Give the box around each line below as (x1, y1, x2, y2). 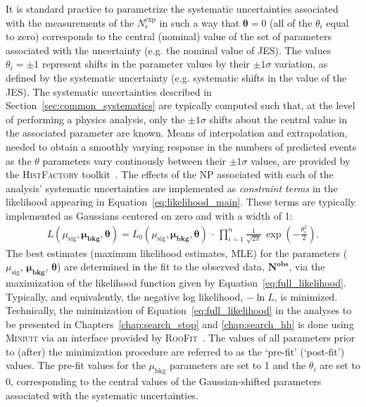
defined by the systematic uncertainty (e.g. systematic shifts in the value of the (6, 70, 347, 84)
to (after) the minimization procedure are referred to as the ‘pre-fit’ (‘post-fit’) (6, 344, 345, 358)
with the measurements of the (6, 15, 134, 30)
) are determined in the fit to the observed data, (57, 259, 265, 274)
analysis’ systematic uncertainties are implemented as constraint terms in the (6, 180, 338, 195)
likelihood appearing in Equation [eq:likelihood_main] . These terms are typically (6, 194, 356, 209)
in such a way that (159, 15, 240, 30)
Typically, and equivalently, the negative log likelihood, (6, 289, 244, 303)
